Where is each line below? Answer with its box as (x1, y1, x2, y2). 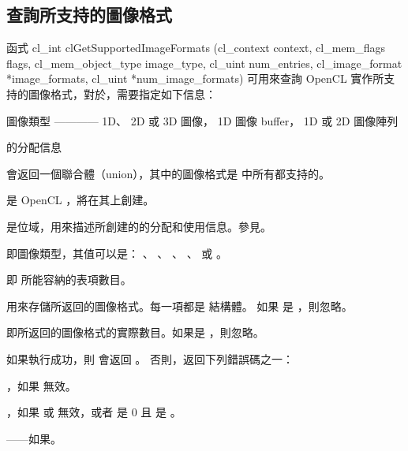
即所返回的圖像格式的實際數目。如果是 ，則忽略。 (6, 324, 264, 341)
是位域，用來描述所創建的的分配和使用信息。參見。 (6, 218, 271, 234)
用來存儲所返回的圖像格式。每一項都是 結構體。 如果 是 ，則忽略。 (6, 297, 353, 314)
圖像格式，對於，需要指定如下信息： (28, 85, 216, 102)
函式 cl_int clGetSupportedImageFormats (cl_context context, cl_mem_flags (6, 39, 386, 56)
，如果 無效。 (6, 377, 77, 393)
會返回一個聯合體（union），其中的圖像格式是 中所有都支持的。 (6, 165, 330, 181)
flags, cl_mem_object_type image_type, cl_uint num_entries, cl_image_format (6, 54, 402, 71)
